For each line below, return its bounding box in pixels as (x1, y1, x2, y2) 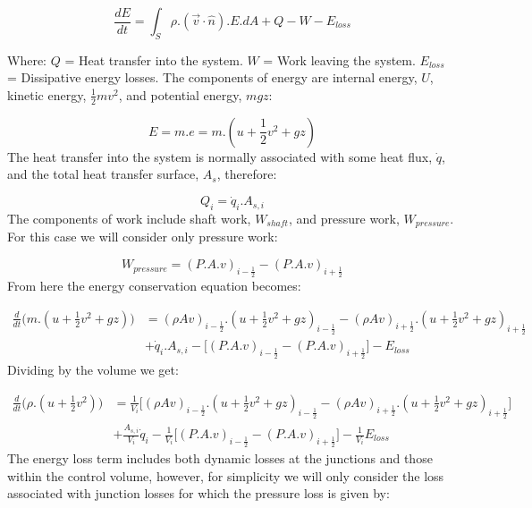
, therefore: (216, 165, 277, 183)
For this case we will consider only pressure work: (7, 227, 278, 246)
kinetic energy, (7, 85, 87, 104)
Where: (7, 50, 46, 69)
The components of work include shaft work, (7, 209, 251, 228)
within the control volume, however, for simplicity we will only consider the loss (7, 466, 444, 485)
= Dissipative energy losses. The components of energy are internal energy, (7, 68, 418, 87)
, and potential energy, (118, 85, 242, 104)
